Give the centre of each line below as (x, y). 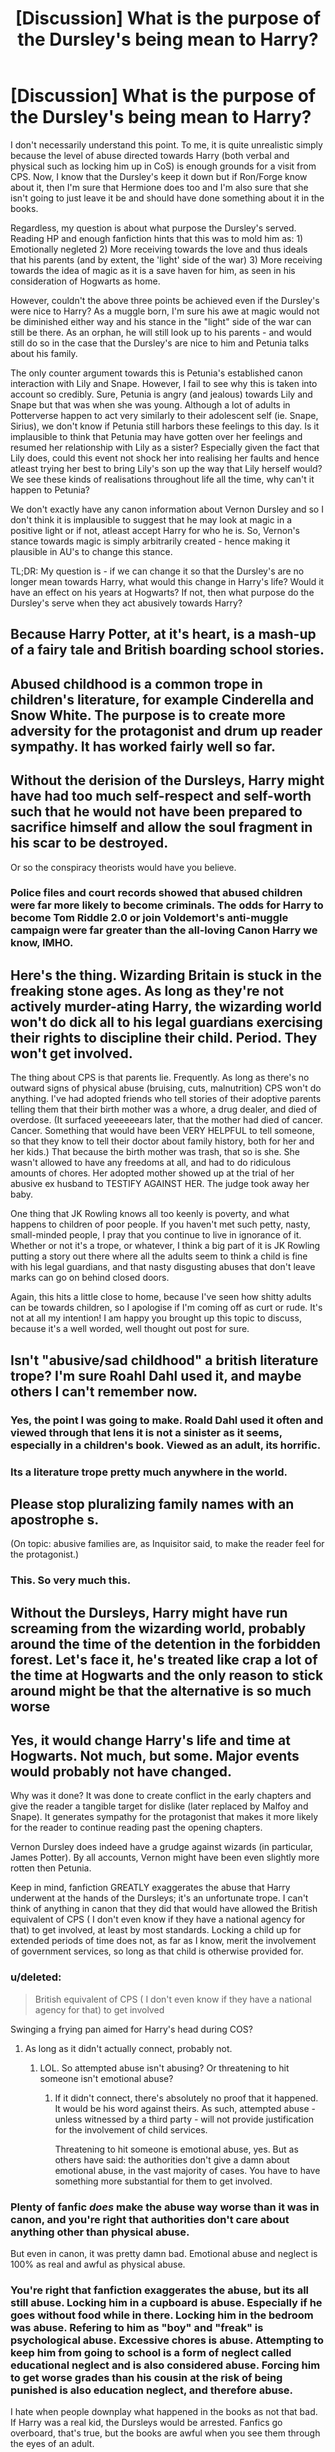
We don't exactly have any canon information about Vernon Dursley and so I (167, 509)
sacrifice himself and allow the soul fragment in (161, 827)
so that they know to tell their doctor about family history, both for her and (162, 1141)
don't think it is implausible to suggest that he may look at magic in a (151, 519)
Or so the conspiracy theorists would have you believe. (123, 867)
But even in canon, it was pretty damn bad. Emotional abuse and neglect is (164, 2254)
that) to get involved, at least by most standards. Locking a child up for (156, 1930)
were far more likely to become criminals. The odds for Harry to (167, 905)
